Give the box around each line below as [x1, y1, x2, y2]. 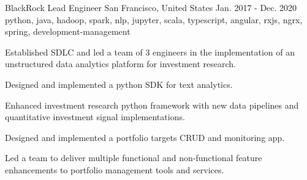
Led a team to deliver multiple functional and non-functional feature [5, 151, 262, 164]
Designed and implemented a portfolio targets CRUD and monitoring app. [5, 131, 285, 143]
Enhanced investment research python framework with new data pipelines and [5, 98, 299, 111]
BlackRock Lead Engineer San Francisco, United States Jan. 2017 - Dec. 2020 [5, 1, 297, 13]
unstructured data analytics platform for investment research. [5, 57, 237, 70]
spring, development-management [5, 25, 131, 38]
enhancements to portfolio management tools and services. [5, 163, 224, 176]
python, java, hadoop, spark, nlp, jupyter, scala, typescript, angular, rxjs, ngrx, [5, 13, 303, 26]
